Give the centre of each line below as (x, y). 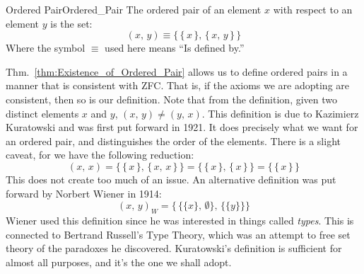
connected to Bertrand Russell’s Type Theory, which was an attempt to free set (178, 234)
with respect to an (313, 9)
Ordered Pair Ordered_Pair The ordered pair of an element (134, 9)
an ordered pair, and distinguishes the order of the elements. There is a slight (173, 141)
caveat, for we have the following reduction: (100, 155)
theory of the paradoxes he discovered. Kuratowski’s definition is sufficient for (174, 248)
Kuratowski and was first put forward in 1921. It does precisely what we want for (182, 127)
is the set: (71, 23)
